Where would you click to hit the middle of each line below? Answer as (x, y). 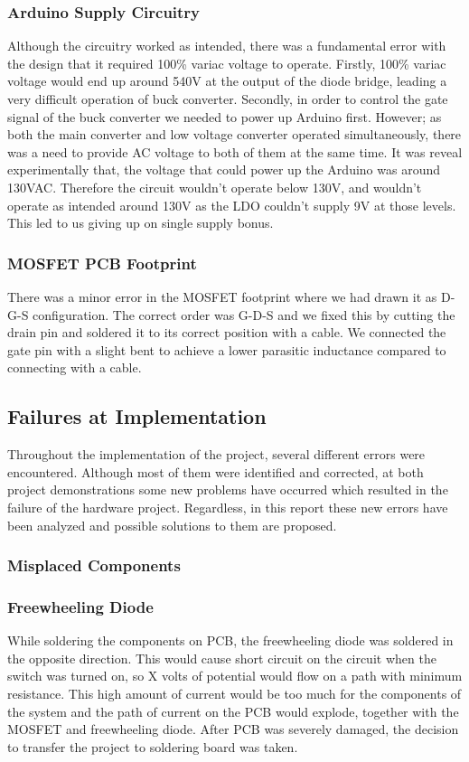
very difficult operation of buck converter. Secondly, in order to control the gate (228, 99)
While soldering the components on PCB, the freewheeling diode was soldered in (230, 640)
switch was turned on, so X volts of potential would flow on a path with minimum (235, 676)
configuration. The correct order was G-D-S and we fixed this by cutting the (244, 314)
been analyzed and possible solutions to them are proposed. (172, 525)
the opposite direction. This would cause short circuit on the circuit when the (222, 658)
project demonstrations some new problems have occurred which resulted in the (228, 489)
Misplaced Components (94, 565)
